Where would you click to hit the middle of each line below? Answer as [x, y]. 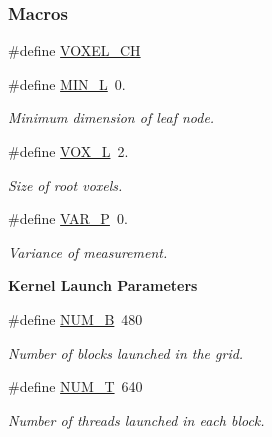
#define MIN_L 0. [67, 83]
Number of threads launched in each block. [136, 419]
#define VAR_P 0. [68, 218]
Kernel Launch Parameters [103, 285]
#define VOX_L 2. [68, 151]
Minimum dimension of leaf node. [111, 117]
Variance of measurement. [88, 251]
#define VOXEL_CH [74, 50]
